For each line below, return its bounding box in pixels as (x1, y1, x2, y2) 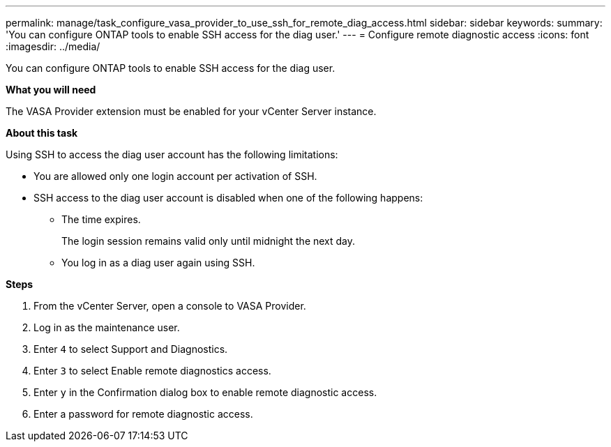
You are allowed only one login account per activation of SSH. (33, 170, 317, 182)
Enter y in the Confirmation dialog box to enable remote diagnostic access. (33, 386, 377, 398)
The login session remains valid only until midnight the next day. (61, 235, 356, 247)
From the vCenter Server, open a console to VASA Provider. (33, 300, 306, 312)
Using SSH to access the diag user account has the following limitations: (6, 149, 338, 160)
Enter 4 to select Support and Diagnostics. (33, 343, 228, 355)
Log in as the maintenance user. (33, 321, 180, 333)
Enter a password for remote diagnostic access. (33, 408, 253, 420)
